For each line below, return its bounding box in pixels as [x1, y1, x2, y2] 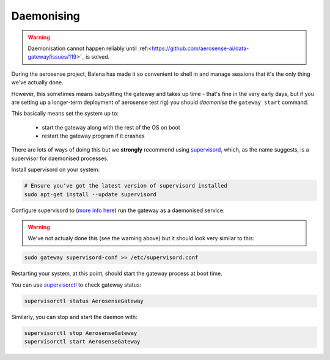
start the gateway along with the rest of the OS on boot [42, 123, 180, 131]
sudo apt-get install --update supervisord [24, 191, 157, 198]
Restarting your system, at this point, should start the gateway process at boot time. [11, 270, 222, 277]
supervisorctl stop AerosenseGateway [24, 329, 137, 336]
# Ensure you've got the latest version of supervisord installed [24, 182, 227, 189]
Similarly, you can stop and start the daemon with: [11, 313, 137, 320]
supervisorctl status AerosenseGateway [24, 297, 144, 304]
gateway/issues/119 [28, 53, 77, 61]
